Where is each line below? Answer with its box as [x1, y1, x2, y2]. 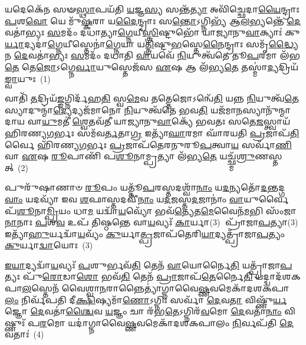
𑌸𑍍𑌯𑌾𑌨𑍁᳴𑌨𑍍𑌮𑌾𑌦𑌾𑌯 [242, 103, 291, 116]
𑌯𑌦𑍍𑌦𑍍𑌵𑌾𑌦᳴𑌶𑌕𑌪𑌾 [255, 270, 301, 282]
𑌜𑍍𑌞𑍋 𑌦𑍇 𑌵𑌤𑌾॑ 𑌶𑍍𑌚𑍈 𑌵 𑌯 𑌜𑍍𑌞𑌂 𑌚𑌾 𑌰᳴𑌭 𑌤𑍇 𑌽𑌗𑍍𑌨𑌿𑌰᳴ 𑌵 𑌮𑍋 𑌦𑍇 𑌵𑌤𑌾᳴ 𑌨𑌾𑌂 [5, 305, 282, 317]
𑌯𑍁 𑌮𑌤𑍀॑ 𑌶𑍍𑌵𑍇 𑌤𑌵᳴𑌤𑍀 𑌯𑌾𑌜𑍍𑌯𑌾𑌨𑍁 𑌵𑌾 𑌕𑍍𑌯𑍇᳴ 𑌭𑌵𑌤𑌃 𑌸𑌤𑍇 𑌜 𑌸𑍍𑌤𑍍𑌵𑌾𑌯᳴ [42, 115, 291, 127]
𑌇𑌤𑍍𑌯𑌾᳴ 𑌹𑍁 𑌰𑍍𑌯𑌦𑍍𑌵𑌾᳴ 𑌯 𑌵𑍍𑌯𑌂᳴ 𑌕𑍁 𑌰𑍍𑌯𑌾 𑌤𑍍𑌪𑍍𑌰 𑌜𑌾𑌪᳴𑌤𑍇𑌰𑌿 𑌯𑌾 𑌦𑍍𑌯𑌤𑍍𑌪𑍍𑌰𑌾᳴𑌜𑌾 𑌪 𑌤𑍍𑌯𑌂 [5, 227, 285, 239]
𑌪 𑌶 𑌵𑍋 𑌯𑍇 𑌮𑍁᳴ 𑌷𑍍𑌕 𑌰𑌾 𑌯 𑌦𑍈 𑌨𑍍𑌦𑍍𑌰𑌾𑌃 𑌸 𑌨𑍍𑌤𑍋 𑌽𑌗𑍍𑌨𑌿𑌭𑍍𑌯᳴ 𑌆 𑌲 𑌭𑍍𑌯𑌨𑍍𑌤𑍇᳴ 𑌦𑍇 [5, 14, 301, 27]
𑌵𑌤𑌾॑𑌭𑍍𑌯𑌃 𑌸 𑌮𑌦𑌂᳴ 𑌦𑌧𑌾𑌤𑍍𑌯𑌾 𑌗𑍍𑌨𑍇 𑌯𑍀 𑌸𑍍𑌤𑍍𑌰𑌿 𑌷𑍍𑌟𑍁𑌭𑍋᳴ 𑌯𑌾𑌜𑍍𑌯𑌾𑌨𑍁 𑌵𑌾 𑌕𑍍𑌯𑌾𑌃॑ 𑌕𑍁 [5, 26, 300, 38]
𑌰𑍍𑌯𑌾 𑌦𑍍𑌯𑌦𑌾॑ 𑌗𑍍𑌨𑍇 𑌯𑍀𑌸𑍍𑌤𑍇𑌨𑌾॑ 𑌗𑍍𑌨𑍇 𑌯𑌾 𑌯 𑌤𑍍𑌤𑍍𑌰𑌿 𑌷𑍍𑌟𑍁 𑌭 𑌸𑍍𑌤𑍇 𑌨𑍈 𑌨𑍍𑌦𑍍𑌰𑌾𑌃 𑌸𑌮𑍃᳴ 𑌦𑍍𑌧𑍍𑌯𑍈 [5, 37, 298, 50]
